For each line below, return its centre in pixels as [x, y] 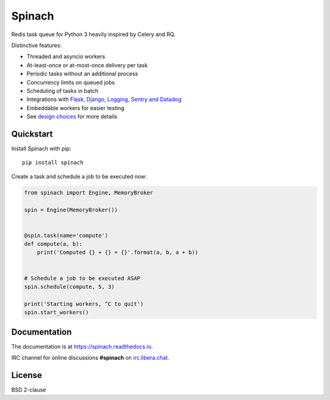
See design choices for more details [72, 117]
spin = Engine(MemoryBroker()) [71, 210]
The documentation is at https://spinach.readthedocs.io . [82, 346]
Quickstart [32, 134]
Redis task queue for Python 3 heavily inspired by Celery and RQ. [94, 34]
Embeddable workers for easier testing [75, 108]
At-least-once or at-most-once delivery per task [87, 65]
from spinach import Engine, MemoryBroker [89, 192]
